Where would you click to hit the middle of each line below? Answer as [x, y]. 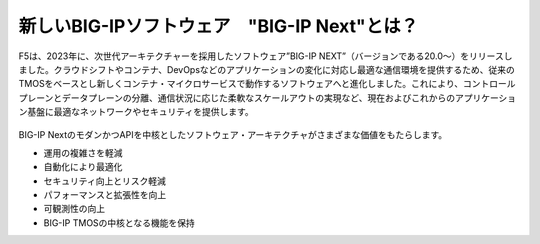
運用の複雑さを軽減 [83, 152]
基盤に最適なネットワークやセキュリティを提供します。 [140, 112]
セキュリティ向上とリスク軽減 [105, 181]
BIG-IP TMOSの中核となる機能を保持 [119, 222]
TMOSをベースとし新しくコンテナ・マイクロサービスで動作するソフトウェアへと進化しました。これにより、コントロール [267, 84]
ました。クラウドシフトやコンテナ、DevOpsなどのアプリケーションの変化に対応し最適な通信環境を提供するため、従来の [266, 69]
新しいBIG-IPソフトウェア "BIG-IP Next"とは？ [218, 26]
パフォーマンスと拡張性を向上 [105, 195]
